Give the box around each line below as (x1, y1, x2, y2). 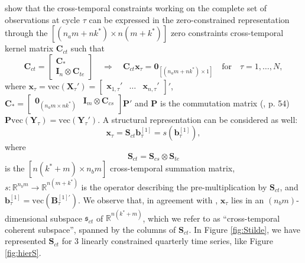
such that (70, 42, 105, 54)
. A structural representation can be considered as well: (98, 113, 298, 125)
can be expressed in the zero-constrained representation (89, 13, 290, 25)
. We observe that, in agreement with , (77, 193, 218, 206)
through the (5, 27, 48, 39)
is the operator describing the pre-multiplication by (81, 180, 267, 193)
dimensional (5, 212, 48, 224)
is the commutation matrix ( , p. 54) (160, 96, 290, 109)
